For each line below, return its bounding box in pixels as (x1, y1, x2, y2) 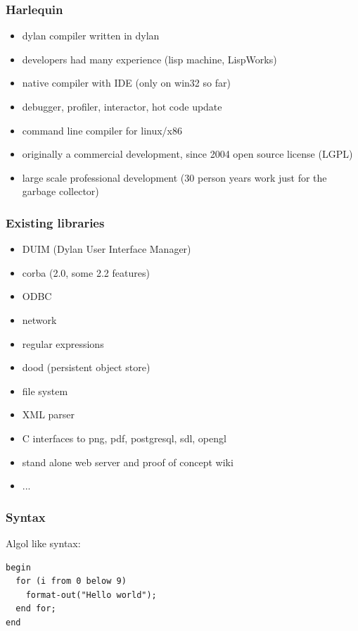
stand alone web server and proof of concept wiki (22, 454, 234, 469)
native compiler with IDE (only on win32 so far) (22, 75, 231, 90)
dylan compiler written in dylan (22, 28, 160, 43)
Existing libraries (6, 213, 105, 231)
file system (22, 383, 68, 398)
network (22, 312, 57, 327)
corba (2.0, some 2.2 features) (22, 265, 150, 280)
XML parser (22, 407, 75, 422)
